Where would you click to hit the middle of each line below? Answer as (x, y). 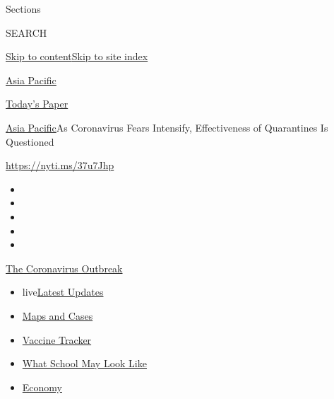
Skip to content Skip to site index (77, 56)
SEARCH (26, 32)
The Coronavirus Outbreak (64, 268)
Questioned (30, 141)
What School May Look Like (84, 363)
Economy (42, 387)
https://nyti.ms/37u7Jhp (60, 165)
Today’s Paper (37, 104)
